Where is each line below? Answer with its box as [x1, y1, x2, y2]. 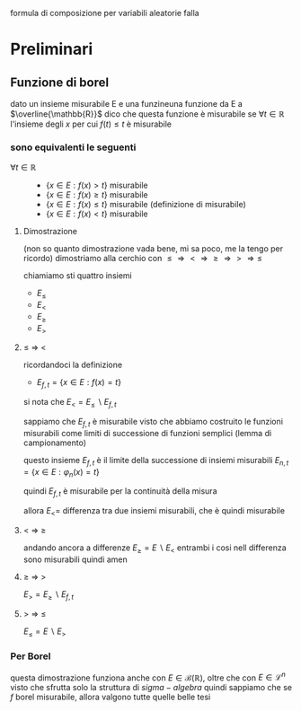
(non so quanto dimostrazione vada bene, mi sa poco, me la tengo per [22, 243, 284, 254]
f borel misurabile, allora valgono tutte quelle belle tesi [10, 691, 211, 703]
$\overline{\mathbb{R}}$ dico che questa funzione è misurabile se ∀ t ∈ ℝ [10, 109, 285, 119]
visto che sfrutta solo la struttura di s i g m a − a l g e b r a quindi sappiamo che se [10, 682, 293, 693]
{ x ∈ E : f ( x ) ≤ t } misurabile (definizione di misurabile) [45, 199, 246, 210]
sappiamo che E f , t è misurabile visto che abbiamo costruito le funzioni [22, 417, 284, 429]
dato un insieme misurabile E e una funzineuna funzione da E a [10, 99, 243, 109]
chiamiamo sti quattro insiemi [22, 270, 133, 281]
